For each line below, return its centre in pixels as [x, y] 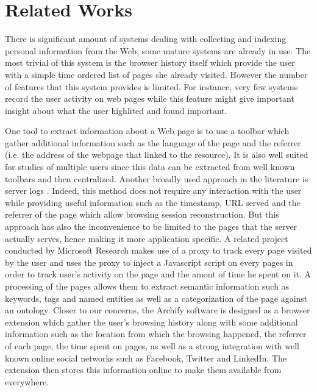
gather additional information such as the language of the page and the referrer [153, 142]
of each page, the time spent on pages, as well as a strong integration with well [152, 345]
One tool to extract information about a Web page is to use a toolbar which [147, 131]
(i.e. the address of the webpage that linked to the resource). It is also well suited [157, 155]
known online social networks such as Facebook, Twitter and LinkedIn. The [146, 358]
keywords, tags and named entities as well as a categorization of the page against [156, 298]
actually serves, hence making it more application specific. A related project [147, 238]
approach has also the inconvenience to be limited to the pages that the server [151, 226]
